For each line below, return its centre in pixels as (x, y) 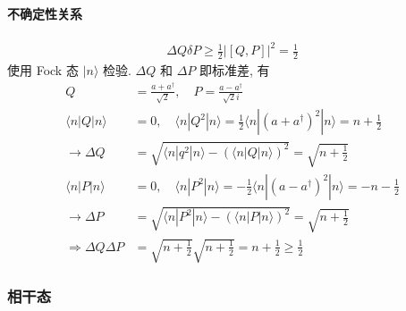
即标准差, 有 (234, 70)
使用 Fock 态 (43, 70)
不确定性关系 (45, 13)
